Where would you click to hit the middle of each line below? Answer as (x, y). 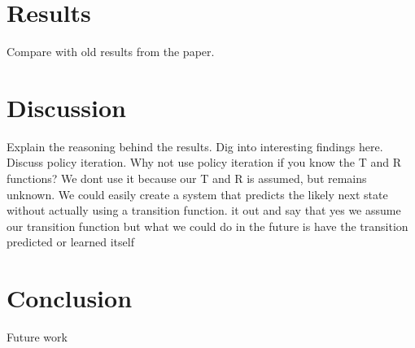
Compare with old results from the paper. (111, 52)
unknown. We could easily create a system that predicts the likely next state (197, 194)
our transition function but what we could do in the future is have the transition (207, 226)
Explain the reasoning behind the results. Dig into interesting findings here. (195, 146)
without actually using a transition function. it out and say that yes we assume (204, 210)
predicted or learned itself (70, 242)
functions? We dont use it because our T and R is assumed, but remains (187, 178)
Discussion (66, 107)
